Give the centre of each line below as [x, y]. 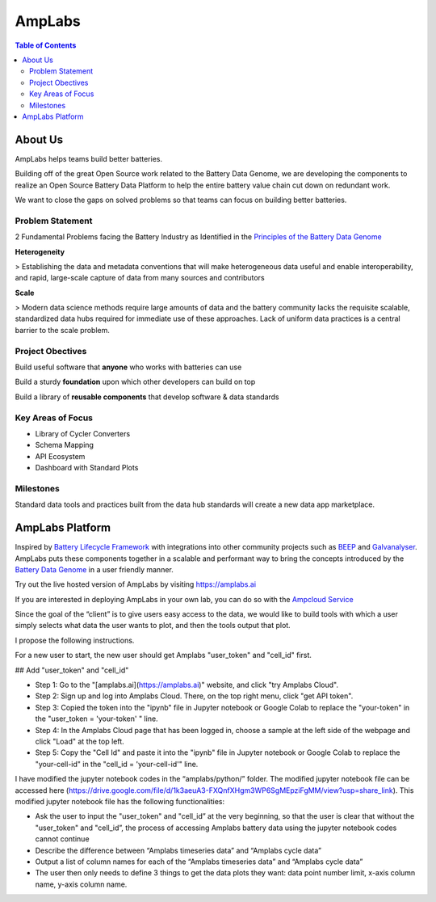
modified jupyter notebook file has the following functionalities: [120, 801]
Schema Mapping [65, 445]
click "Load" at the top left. [80, 741]
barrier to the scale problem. [63, 330]
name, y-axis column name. [81, 884]
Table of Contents [46, 45]
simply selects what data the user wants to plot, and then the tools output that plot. [153, 626]
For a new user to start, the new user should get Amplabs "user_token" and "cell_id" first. [163, 655]
